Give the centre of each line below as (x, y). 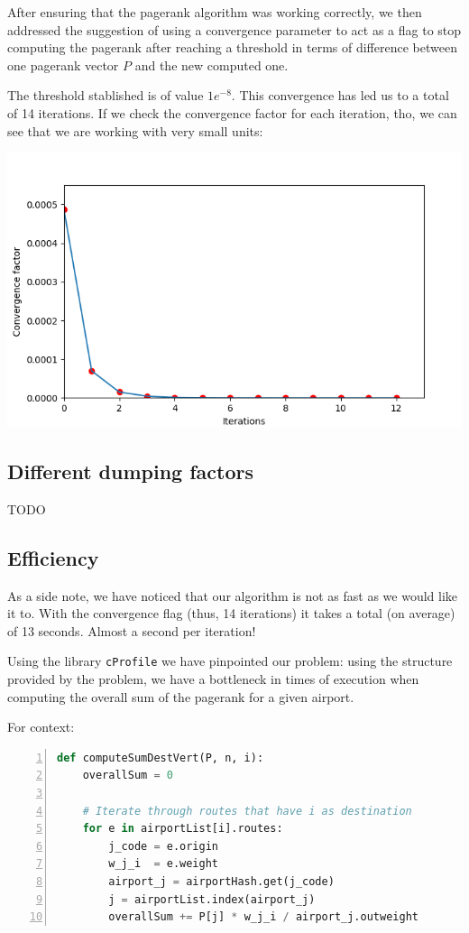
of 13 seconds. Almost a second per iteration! (132, 630)
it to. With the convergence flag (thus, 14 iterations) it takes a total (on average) (231, 613)
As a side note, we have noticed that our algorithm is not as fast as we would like (233, 595)
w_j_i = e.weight (163, 864)
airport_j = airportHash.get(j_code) (221, 881)
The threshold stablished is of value (106, 95)
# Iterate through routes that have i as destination (247, 811)
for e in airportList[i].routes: (183, 829)
